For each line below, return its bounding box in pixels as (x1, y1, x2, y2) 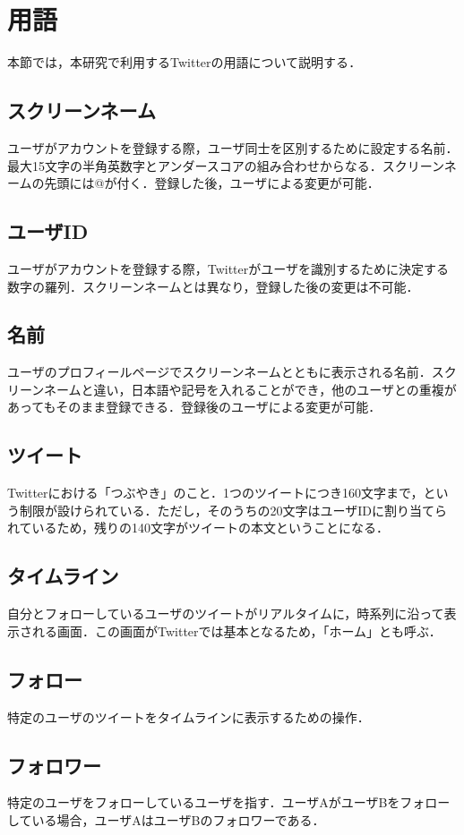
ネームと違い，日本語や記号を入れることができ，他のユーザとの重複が (44, 379, 457, 398)
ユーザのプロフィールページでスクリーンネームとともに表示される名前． (7, 362, 432, 381)
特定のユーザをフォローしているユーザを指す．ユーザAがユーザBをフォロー (7, 793, 451, 812)
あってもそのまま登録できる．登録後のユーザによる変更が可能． (7, 397, 382, 416)
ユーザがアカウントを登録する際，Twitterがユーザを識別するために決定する (7, 259, 449, 277)
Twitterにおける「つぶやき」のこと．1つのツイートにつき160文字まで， (7, 483, 424, 502)
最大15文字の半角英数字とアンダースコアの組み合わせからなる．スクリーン (7, 156, 444, 175)
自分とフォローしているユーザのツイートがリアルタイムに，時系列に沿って (7, 604, 444, 623)
